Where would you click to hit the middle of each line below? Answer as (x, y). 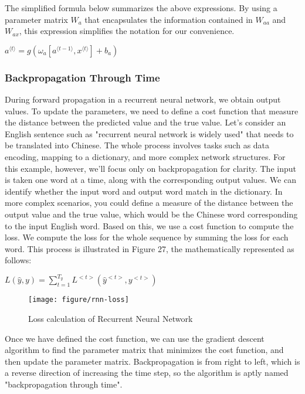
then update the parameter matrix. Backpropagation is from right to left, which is (152, 361)
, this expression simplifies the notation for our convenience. (127, 31)
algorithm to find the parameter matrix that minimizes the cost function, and (144, 350)
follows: (18, 260)
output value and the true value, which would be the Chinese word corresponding (151, 214)
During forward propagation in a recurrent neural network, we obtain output (143, 99)
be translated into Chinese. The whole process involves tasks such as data (137, 145)
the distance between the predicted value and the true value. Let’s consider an (145, 122)
